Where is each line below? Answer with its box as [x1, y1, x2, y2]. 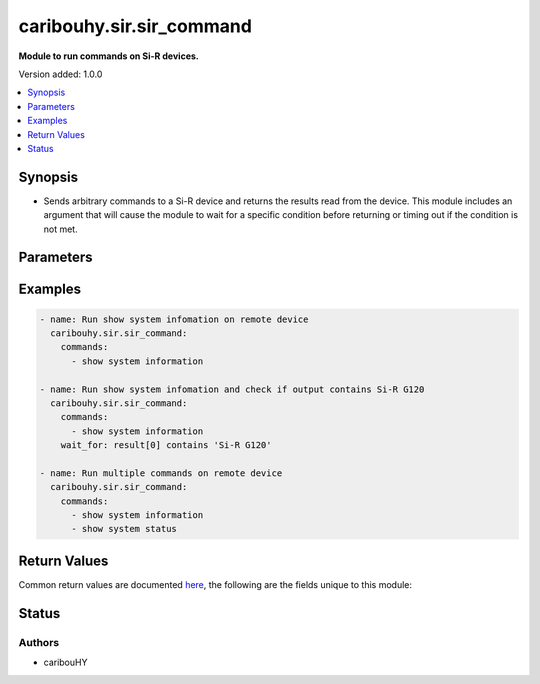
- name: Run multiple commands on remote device [39, 467, 283, 479]
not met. [43, 223, 79, 235]
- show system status [71, 523, 177, 535]
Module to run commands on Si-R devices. [18, 50, 199, 62]
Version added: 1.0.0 [18, 68, 103, 80]
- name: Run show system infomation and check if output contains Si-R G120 [39, 383, 425, 395]
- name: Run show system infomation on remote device [39, 313, 309, 325]
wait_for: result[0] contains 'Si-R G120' [60, 440, 272, 451]
